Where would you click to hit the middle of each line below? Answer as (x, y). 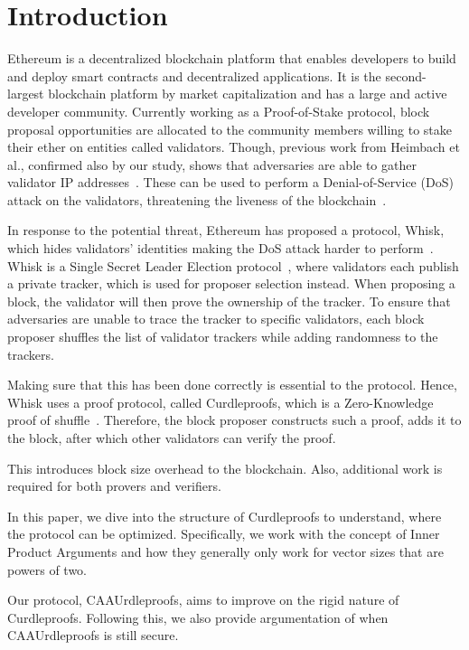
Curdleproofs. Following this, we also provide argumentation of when (198, 617)
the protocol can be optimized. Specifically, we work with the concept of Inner (224, 534)
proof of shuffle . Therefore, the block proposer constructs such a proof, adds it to (234, 420)
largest (26, 94)
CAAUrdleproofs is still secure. (93, 635)
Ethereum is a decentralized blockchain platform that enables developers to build (232, 58)
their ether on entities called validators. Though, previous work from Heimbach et (234, 147)
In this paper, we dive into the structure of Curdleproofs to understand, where (225, 516)
